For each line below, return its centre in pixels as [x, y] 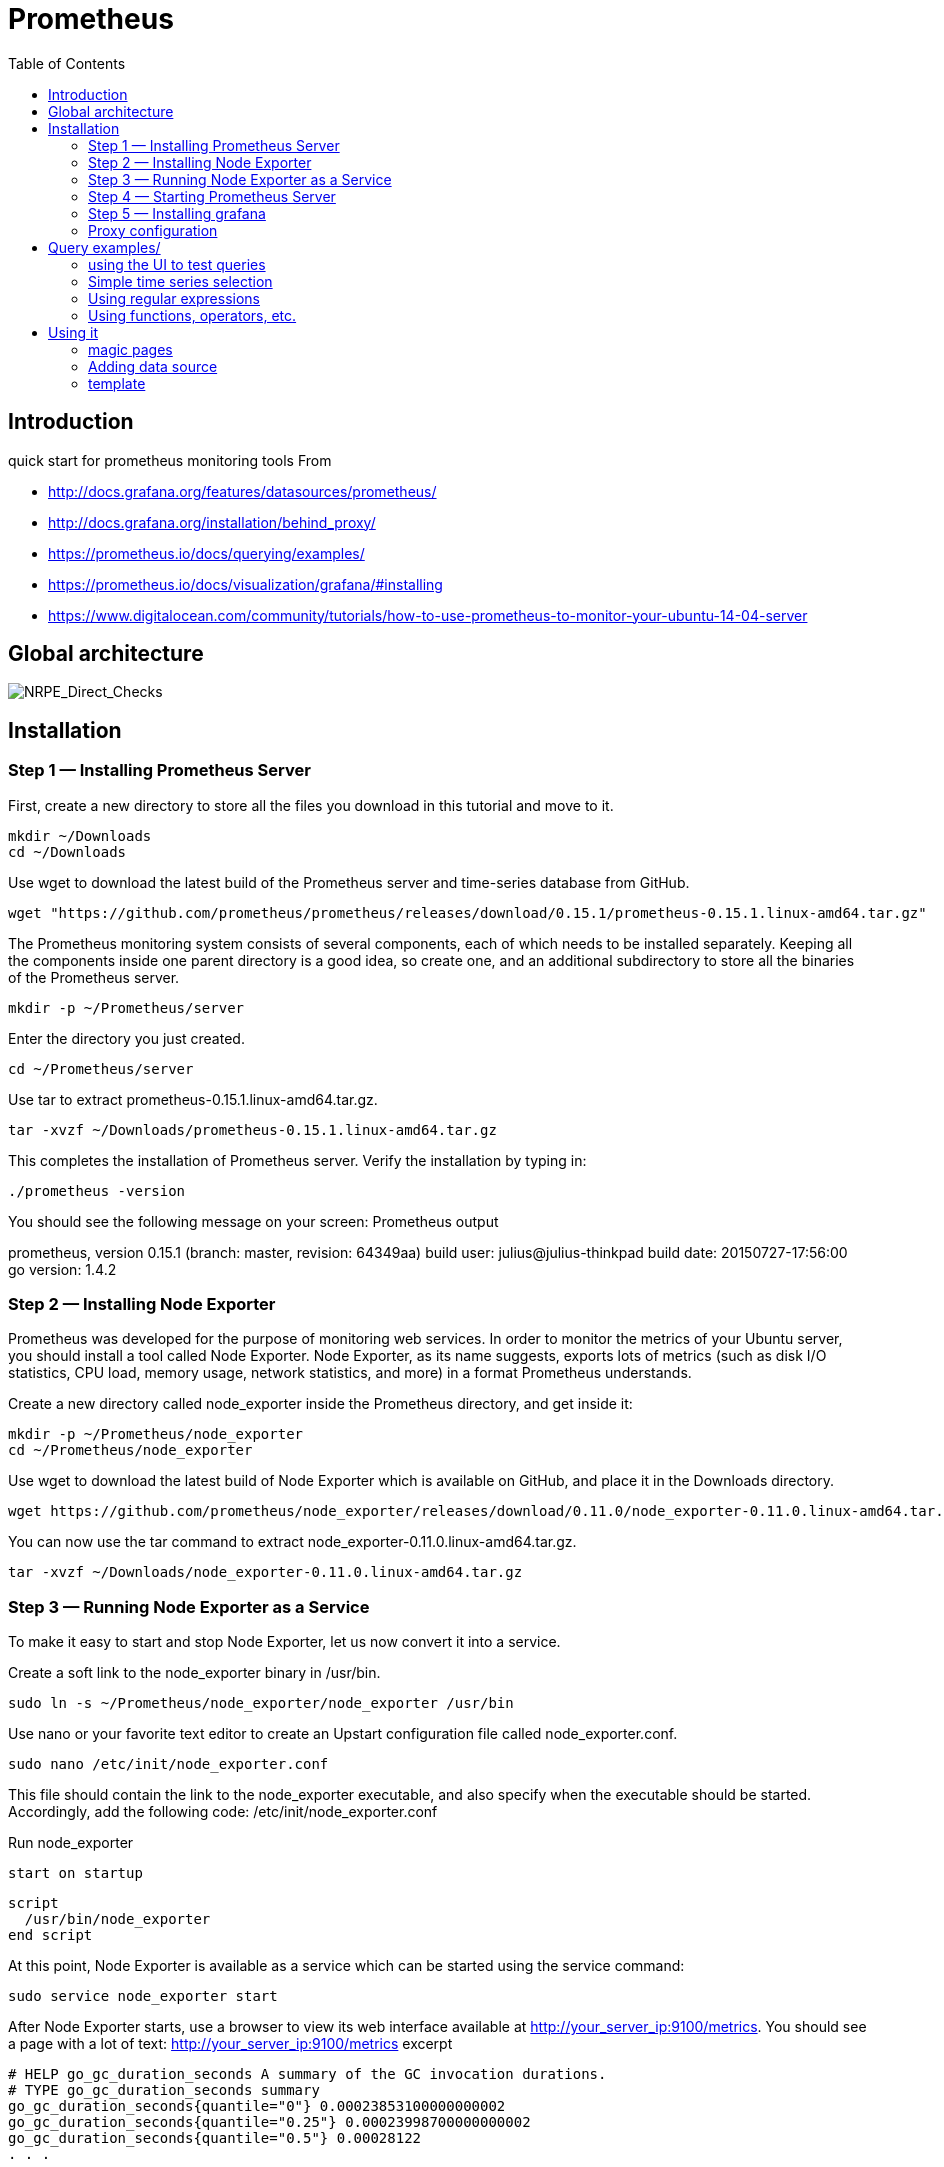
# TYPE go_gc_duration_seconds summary [164, 2090]
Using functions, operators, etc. [192, 315]
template [117, 383]
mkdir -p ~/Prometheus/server [126, 1007]
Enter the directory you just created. [126, 1038]
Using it [73, 332]
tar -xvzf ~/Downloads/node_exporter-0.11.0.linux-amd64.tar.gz [265, 1572]
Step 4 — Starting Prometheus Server [212, 196]
